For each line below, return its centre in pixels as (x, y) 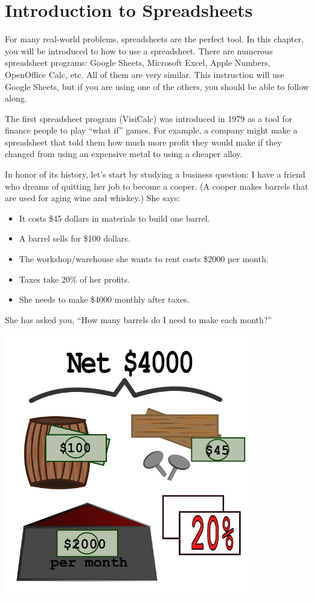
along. (16, 98)
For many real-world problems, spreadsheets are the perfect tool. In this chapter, (154, 39)
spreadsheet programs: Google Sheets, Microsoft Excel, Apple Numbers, (138, 63)
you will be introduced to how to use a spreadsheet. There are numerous (139, 50)
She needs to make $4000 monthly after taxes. (104, 299)
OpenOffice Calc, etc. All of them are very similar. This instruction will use (145, 74)
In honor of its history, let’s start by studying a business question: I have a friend (155, 174)
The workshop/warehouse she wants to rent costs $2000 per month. (144, 259)
